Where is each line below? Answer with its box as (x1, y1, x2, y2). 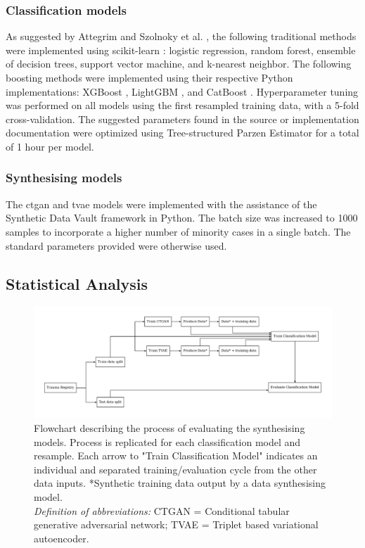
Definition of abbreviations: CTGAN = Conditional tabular (34, 503, 290, 518)
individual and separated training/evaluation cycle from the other (34, 461, 317, 476)
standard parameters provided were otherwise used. (6, 238, 227, 253)
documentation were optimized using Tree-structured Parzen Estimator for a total (6, 125, 359, 140)
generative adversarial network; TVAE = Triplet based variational (34, 517, 319, 532)
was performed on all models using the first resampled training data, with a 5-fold (6, 98, 359, 113)
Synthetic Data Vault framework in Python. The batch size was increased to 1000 (6, 210, 358, 225)
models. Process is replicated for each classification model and (34, 434, 301, 449)
